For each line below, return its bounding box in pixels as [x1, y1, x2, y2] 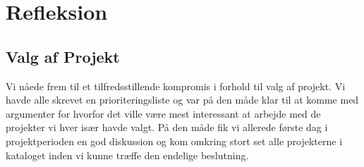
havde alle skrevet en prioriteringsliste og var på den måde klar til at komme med [6, 92, 359, 107]
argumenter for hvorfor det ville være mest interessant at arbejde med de [6, 106, 321, 120]
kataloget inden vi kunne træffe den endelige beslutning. [6, 147, 249, 162]
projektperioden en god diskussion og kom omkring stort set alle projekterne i [6, 133, 343, 148]
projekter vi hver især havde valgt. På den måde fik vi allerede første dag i [6, 120, 328, 135]
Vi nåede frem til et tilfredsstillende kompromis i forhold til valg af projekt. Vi [6, 78, 346, 93]
